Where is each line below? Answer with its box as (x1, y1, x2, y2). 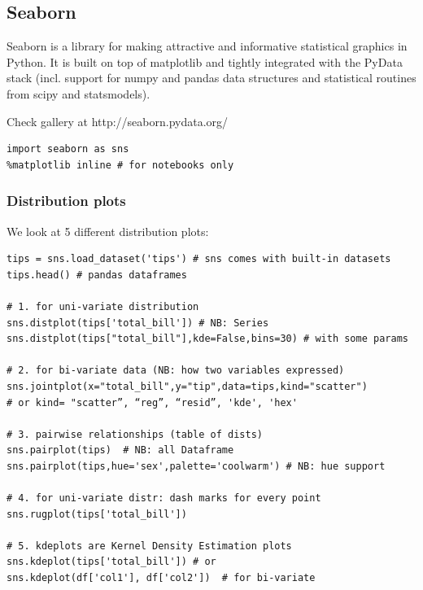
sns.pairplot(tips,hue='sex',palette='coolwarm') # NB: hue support (7, 460, 386, 472)
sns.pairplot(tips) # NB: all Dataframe (7, 444, 234, 457)
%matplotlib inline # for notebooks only (7, 159, 234, 171)
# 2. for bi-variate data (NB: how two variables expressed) (7, 365, 345, 377)
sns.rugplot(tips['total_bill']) (7, 508, 187, 520)
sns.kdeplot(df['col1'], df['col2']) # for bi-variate (7, 572, 316, 584)
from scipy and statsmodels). (7, 85, 150, 102)
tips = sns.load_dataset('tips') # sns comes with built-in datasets (7, 253, 391, 265)
